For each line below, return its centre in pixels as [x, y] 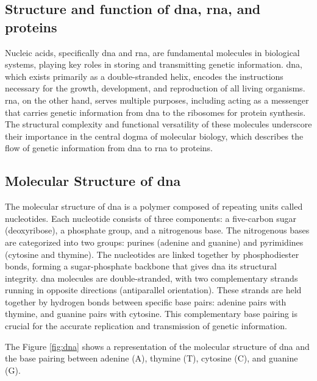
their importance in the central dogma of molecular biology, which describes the [154, 136]
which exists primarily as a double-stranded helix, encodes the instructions [144, 76]
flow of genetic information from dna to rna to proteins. [109, 148]
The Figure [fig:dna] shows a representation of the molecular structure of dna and [157, 346]
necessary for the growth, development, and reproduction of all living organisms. [155, 88]
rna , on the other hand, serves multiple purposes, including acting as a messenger [157, 100]
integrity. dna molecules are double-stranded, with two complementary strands [151, 278]
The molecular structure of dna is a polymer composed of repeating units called [154, 206]
